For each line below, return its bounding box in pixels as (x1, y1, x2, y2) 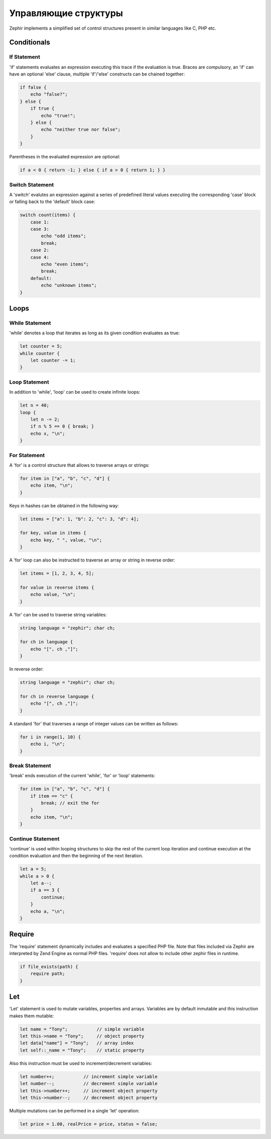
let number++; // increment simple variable (20, 1074, 158, 1079)
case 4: (30, 254, 50, 260)
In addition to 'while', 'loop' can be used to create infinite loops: (9, 389, 141, 395)
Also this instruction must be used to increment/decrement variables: (9, 1060, 153, 1066)
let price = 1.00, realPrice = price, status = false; (20, 1121, 158, 1127)
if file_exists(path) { (20, 964, 79, 970)
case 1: (30, 219, 50, 225)
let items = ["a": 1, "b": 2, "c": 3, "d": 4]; (20, 516, 139, 522)
